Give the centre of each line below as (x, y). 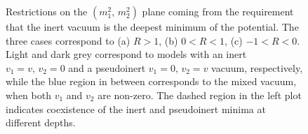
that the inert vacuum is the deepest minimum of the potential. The (152, 27)
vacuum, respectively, (257, 67)
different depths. (41, 122)
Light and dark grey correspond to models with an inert (126, 54)
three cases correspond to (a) (68, 40)
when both (28, 95)
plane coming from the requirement (218, 11)
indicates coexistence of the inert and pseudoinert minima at (136, 109)
